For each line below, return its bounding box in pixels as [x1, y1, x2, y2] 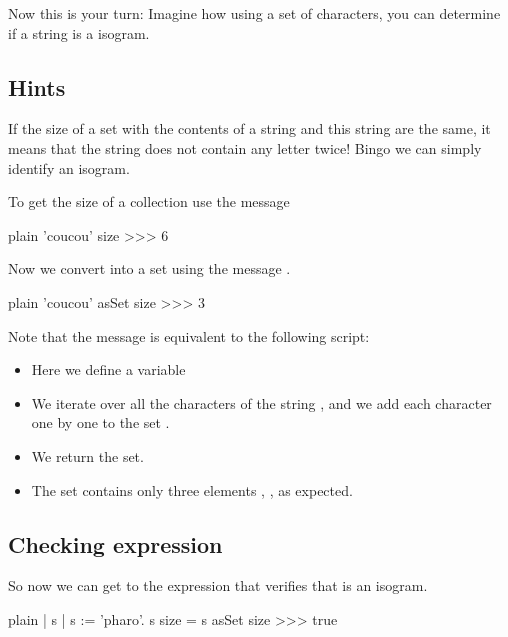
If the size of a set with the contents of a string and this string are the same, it [8, 118, 491, 139]
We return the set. [31, 445, 144, 466]
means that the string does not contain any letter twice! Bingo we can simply [8, 137, 482, 158]
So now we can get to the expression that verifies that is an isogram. [8, 575, 428, 596]
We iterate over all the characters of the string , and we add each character [31, 392, 492, 413]
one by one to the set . [31, 412, 170, 433]
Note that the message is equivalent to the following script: [8, 325, 370, 346]
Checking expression [8, 528, 223, 559]
